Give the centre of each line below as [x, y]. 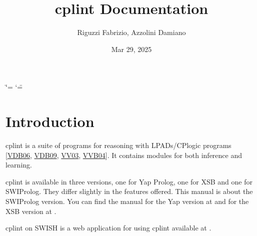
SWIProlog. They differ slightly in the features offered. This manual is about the [129, 191]
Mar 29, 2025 [131, 49]
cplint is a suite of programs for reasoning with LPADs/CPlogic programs [118, 145]
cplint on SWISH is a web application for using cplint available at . [108, 228]
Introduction [50, 121]
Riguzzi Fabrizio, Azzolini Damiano [131, 32]
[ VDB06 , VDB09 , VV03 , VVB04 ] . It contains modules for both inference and [124, 155]
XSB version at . [31, 211]
